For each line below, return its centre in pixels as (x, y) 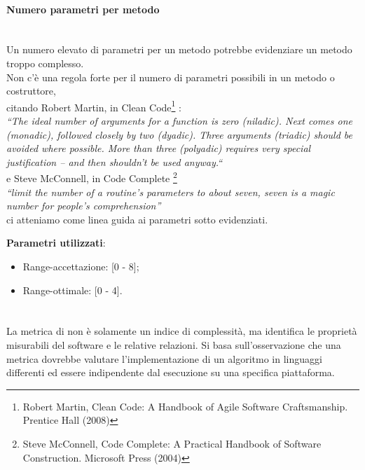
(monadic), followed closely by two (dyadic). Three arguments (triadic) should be (180, 134)
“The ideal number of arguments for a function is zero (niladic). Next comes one (179, 121)
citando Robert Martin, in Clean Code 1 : (94, 106)
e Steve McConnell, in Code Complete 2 (92, 177)
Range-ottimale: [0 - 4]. (73, 290)
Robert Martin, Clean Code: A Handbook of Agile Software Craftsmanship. (185, 406)
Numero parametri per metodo (83, 9)
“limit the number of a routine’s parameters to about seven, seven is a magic (171, 192)
